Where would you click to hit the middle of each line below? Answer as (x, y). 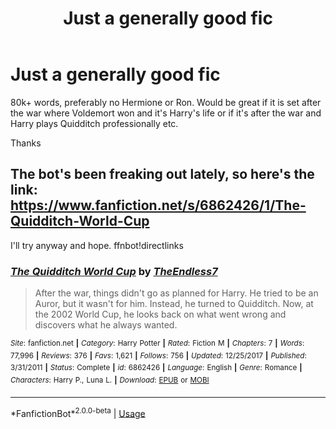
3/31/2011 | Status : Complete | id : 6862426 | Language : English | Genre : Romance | (156, 368)
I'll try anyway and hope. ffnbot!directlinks (97, 245)
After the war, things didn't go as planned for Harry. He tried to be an (176, 293)
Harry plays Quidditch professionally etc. (94, 123)
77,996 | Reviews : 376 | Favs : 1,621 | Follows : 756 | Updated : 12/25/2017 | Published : (158, 355)
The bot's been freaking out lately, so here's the (162, 174)
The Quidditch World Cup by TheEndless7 (114, 271)
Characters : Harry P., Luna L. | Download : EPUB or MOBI (110, 380)
